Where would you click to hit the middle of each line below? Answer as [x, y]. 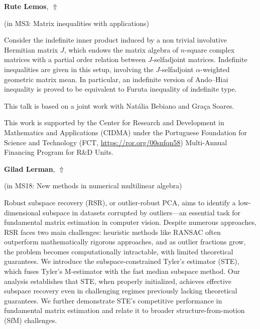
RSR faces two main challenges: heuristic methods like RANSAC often [112, 232]
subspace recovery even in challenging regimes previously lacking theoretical [121, 291]
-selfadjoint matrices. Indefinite [200, 59]
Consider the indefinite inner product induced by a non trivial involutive [116, 40]
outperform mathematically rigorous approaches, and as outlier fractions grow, [125, 242]
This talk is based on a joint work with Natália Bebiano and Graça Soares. [119, 105]
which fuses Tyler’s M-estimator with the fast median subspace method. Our [122, 271]
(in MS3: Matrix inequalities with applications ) [77, 23]
